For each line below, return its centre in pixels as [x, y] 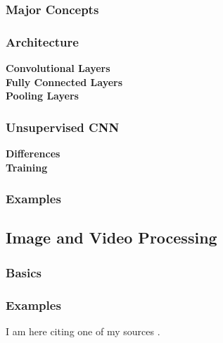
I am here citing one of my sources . [83, 331]
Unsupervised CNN [63, 127]
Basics [24, 272]
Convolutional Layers [58, 68]
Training [27, 167]
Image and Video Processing [111, 237]
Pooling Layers [42, 96]
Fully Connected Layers [64, 82]
